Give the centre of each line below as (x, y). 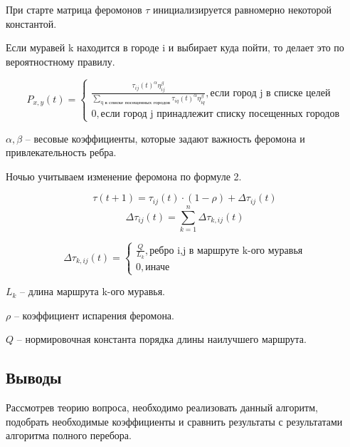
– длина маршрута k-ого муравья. (92, 291)
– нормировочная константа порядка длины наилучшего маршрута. (161, 339)
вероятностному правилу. (60, 61)
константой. (31, 23)
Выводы (34, 377)
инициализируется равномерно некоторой (242, 9)
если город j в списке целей (270, 93)
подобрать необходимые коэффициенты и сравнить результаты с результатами (174, 421)
